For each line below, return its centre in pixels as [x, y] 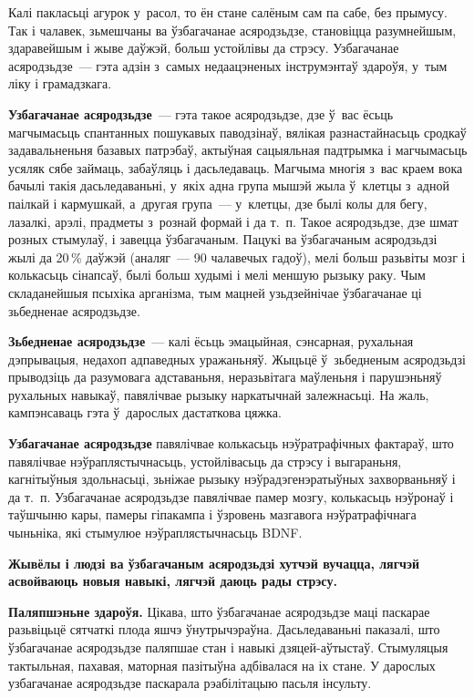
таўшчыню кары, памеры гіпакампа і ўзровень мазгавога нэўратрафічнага [212, 514]
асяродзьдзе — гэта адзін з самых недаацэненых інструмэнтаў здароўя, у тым [228, 65]
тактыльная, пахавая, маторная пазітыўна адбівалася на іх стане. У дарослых [222, 665]
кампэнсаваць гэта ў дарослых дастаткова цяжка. [145, 412]
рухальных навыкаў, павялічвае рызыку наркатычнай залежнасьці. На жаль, [219, 394]
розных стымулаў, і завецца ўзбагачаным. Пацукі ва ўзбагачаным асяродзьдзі [223, 239]
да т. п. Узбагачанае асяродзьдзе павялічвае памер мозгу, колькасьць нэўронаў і [231, 496]
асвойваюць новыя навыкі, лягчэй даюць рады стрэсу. [173, 581]
